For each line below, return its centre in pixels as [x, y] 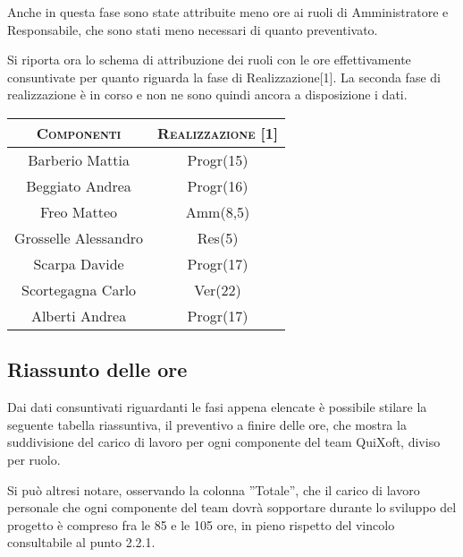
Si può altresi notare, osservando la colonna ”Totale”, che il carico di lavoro [214, 489]
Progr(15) [218, 159]
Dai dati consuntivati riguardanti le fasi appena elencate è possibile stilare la [217, 407]
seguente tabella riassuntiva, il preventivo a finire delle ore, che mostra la [207, 424]
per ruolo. [34, 459]
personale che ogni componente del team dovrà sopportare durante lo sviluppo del [232, 507]
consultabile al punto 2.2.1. [81, 542]
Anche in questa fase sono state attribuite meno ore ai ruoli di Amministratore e [228, 12]
